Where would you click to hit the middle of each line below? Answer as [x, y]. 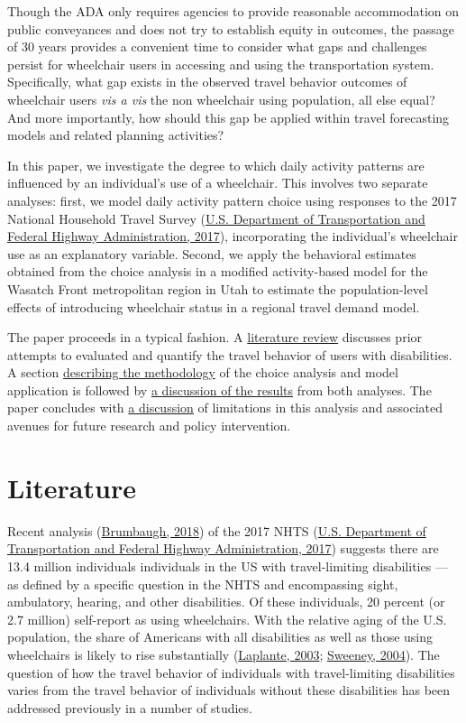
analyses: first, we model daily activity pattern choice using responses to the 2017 [232, 200]
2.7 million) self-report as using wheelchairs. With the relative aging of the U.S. [227, 619]
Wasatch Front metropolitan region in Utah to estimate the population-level [218, 288]
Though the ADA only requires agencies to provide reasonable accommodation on [233, 11]
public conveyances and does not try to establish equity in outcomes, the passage [231, 28]
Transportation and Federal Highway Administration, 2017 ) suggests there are [223, 548]
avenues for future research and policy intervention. [149, 426]
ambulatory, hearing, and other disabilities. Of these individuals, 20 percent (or [226, 602]
